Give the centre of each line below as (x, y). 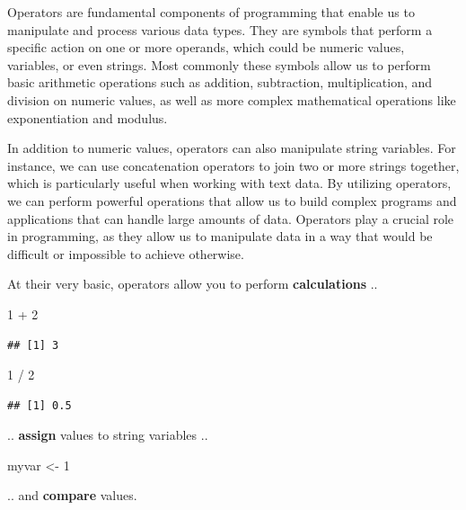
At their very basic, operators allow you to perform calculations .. (193, 284)
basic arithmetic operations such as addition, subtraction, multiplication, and (220, 82)
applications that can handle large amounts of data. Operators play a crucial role (231, 218)
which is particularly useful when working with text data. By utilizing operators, (229, 183)
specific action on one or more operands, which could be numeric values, (206, 47)
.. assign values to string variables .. (108, 435)
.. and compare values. (72, 495)
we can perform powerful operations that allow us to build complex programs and (232, 200)
